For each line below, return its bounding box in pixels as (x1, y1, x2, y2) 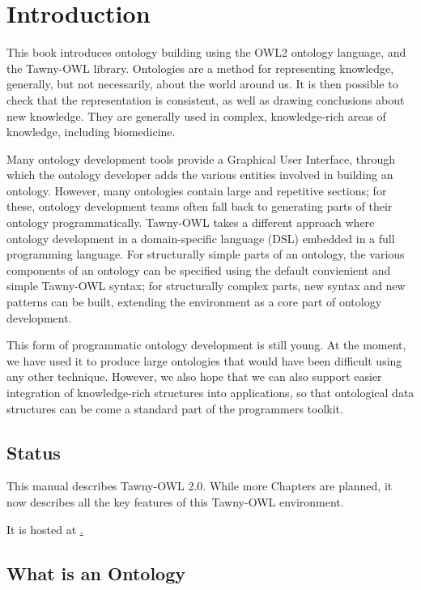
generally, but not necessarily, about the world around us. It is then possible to (6, 75, 398, 92)
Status (6, 439, 61, 464)
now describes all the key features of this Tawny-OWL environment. (6, 493, 344, 510)
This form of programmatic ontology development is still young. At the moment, (6, 336, 406, 353)
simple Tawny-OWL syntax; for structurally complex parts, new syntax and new (6, 277, 406, 294)
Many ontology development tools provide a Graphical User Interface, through (6, 150, 395, 167)
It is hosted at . (6, 520, 83, 537)
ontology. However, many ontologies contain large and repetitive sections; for (6, 182, 387, 199)
